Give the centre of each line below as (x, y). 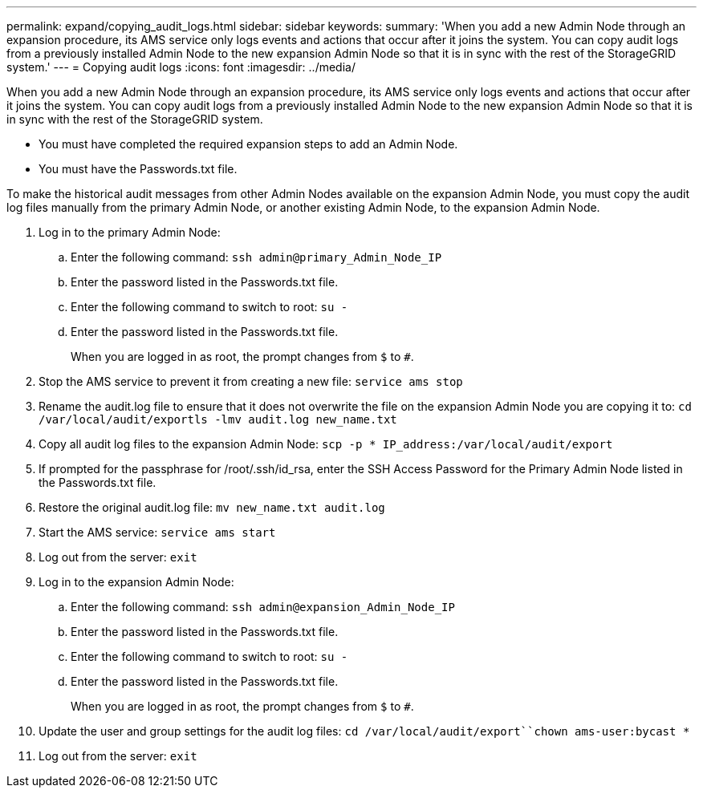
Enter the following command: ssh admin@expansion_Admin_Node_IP (263, 607)
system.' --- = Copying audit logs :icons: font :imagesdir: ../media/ (181, 67)
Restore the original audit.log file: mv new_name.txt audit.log (212, 507)
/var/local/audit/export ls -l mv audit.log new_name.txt (218, 419)
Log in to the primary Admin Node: (130, 232)
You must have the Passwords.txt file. (138, 169)
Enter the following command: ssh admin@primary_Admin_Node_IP (256, 257)
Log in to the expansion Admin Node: (136, 582)
